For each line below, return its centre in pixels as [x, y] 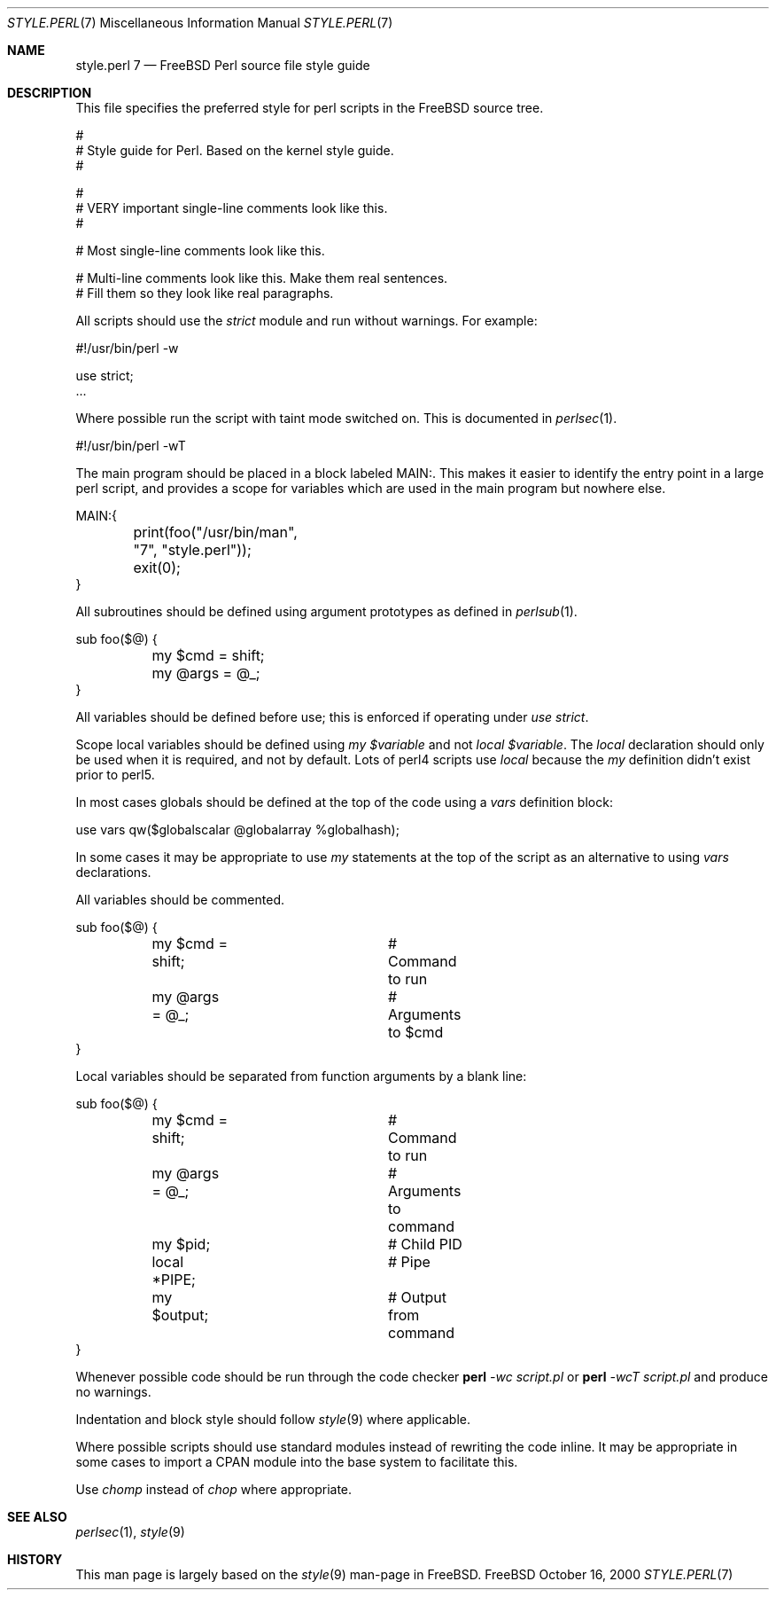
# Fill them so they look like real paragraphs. [205, 293]
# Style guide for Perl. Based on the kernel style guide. [235, 150]
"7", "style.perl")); [192, 550]
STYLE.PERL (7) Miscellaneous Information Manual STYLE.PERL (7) [200, 23]
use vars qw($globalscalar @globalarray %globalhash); [237, 830]
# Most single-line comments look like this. [200, 251]
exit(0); [157, 568]
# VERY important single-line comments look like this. [232, 208]
